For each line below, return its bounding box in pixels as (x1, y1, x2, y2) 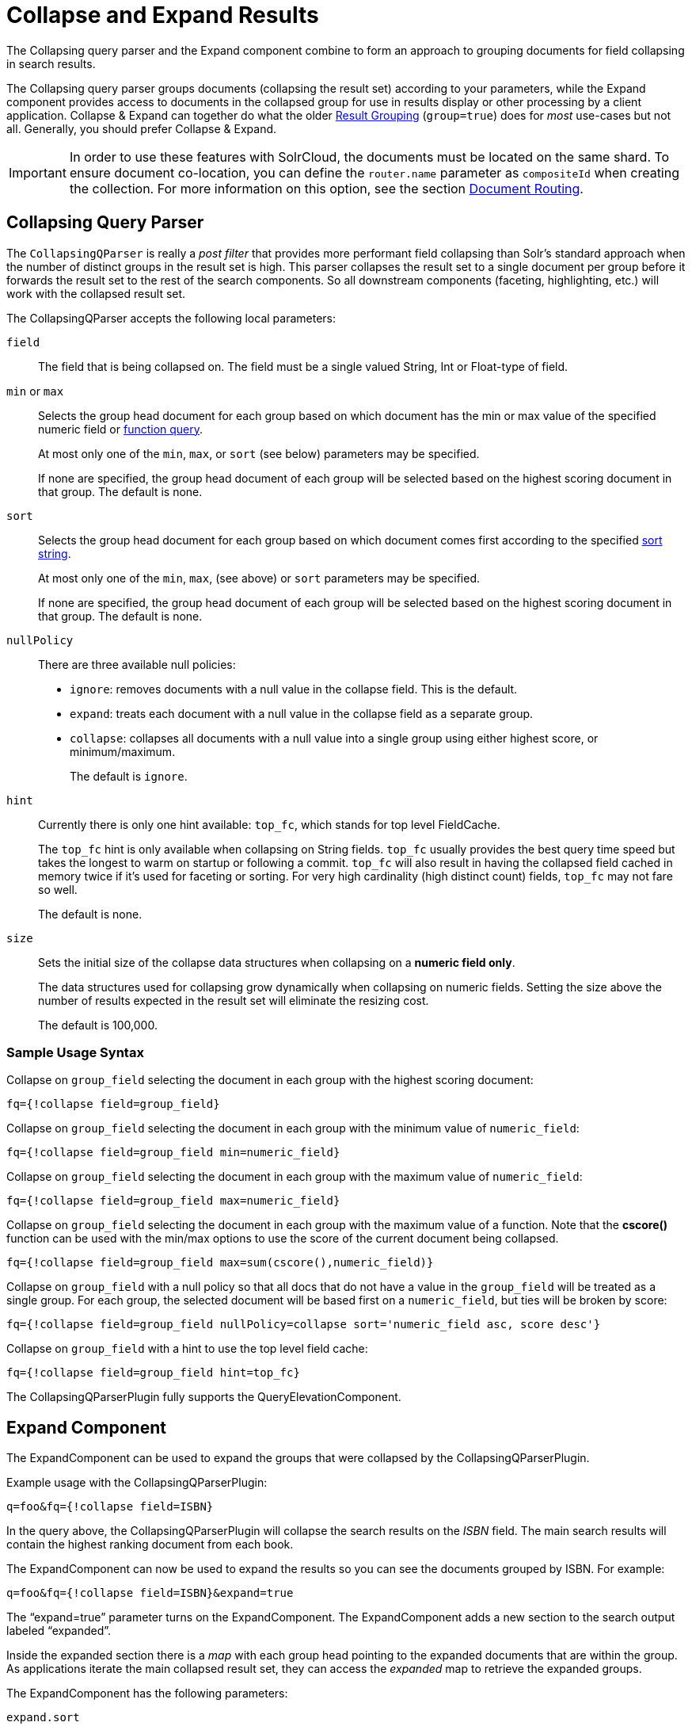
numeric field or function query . (38, 422, 203, 436)
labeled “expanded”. (6, 1624, 112, 1638)
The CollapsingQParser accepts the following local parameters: (6, 311, 336, 325)
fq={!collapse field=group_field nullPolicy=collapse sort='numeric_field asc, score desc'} (6, 1318, 601, 1331)
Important (9, 164, 67, 181)
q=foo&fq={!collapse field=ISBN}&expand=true (6, 1587, 294, 1600)
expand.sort (6, 1711, 80, 1724)
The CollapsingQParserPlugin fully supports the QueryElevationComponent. (6, 1390, 401, 1404)
